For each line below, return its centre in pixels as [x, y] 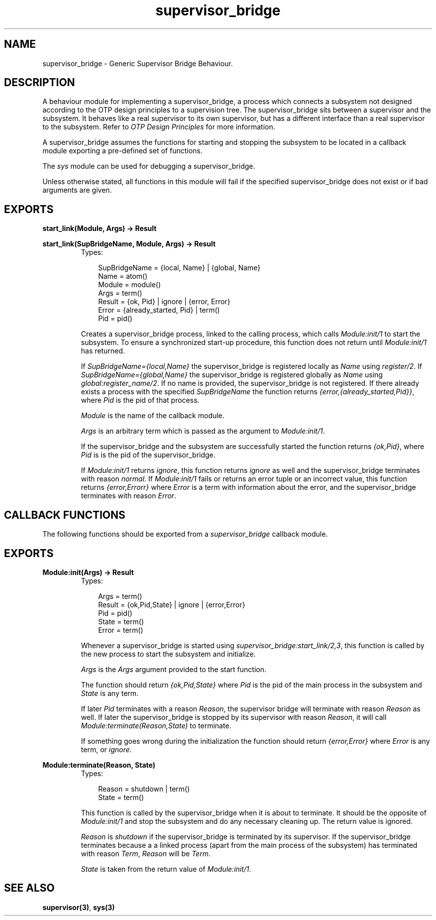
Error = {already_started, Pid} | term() [159, 310]
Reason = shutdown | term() [144, 789]
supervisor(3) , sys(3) [79, 907]
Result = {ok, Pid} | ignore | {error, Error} [164, 302]
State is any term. [110, 693]
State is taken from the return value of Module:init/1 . [166, 869]
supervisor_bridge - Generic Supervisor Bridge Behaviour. [138, 63]
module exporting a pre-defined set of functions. [122, 151]
